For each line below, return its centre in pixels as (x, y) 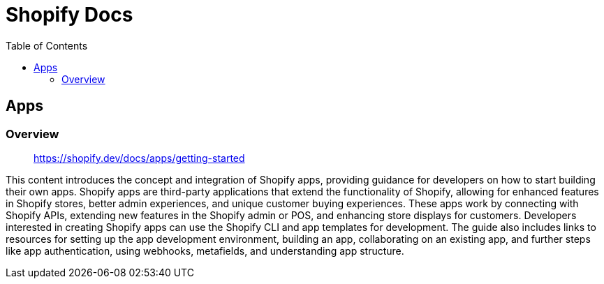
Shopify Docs (69, 15)
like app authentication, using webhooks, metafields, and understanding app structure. (205, 251)
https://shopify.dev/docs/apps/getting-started (139, 158)
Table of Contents (47, 45)
